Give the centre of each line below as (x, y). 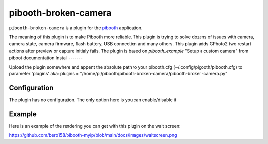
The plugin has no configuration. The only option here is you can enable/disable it (93, 100)
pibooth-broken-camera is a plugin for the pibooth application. (76, 28)
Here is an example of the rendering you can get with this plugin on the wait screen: (95, 126)
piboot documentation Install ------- (46, 58)
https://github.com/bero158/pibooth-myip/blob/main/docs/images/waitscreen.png (93, 135)
